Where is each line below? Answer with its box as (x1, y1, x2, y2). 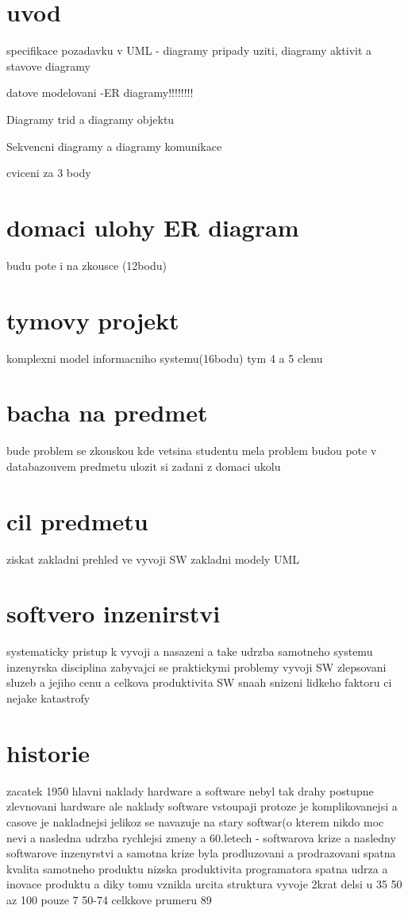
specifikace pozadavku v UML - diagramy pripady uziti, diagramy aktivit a (6, 42, 372, 59)
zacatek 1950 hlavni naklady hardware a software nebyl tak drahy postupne (6, 782, 374, 799)
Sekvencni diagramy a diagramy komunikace (6, 137, 222, 154)
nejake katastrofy (6, 690, 90, 707)
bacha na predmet (6, 396, 208, 429)
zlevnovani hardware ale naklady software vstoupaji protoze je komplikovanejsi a (6, 798, 398, 815)
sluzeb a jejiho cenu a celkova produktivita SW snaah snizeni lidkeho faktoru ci (6, 674, 392, 691)
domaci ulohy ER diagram (6, 210, 299, 243)
